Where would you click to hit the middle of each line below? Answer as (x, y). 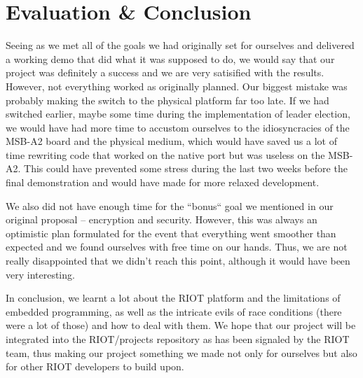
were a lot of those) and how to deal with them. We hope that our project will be (181, 325)
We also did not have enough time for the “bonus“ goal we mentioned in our (170, 205)
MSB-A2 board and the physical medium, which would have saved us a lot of (171, 141)
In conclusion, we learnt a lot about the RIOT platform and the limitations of (173, 298)
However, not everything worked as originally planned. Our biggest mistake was (177, 86)
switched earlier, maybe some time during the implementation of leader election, (178, 114)
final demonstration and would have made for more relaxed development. (163, 182)
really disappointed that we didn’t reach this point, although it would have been (178, 261)
